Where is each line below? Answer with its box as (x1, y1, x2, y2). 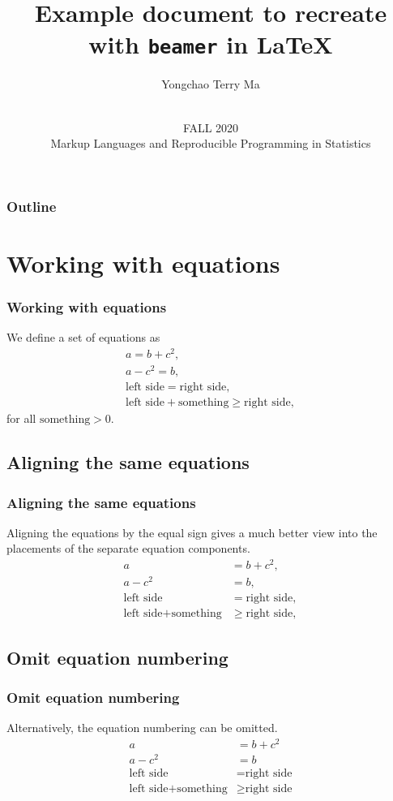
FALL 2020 (182, 118, 239, 136)
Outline (6, 196, 57, 216)
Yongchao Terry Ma (161, 75, 260, 93)
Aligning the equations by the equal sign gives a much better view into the (6, 523, 378, 540)
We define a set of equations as (6, 329, 160, 346)
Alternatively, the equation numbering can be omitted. (6, 719, 278, 736)
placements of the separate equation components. (6, 540, 250, 557)
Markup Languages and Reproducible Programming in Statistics (50, 135, 371, 152)
